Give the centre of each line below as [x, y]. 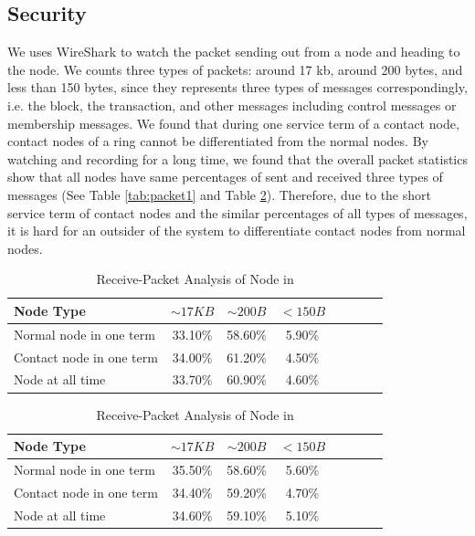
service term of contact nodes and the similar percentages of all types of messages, [237, 212]
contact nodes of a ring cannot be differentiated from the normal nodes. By [218, 141]
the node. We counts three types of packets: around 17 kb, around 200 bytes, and [235, 69]
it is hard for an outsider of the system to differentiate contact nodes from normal [237, 231]
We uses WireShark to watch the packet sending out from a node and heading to [234, 52]
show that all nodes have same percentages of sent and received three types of [225, 177]
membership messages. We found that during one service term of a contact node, [233, 123]
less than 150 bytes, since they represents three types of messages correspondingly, [237, 87]
